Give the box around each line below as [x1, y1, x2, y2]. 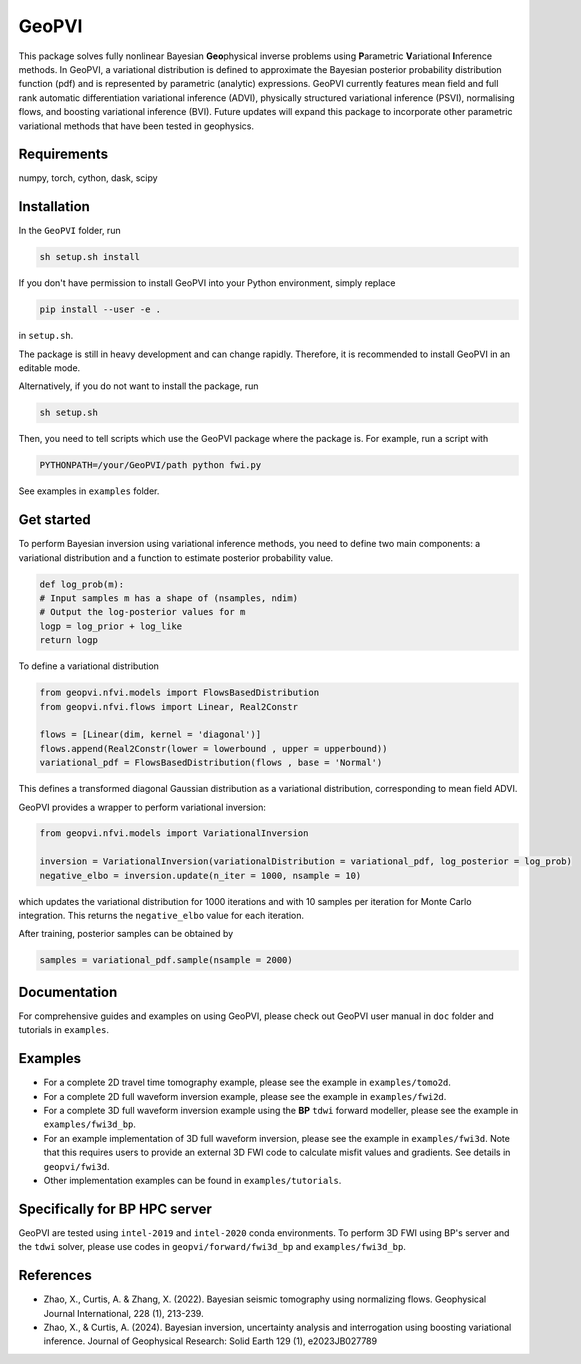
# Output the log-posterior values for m [39, 606, 246, 618]
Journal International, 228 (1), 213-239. [43, 1307, 204, 1319]
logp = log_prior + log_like [39, 620, 183, 632]
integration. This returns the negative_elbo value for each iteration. [18, 910, 305, 922]
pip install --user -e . [39, 304, 162, 315]
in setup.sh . [18, 330, 74, 342]
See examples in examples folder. [18, 485, 160, 497]
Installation [18, 198, 90, 215]
